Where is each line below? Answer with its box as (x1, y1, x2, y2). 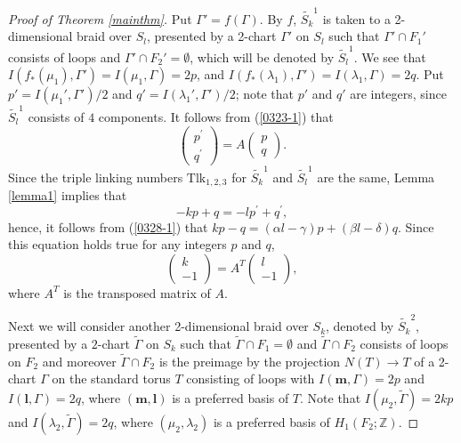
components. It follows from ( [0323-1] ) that (98, 107, 334, 125)
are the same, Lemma (317, 167, 435, 186)
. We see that (353, 47, 426, 66)
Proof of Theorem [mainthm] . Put (8, 9, 192, 28)
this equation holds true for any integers (8, 235, 227, 254)
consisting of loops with (186, 369, 315, 388)
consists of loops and (8, 47, 121, 66)
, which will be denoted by (190, 47, 335, 66)
